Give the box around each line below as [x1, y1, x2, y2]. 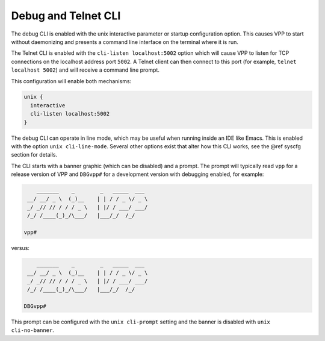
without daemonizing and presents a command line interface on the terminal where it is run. [11, 38, 239, 45]
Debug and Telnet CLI [11, 9, 121, 22]
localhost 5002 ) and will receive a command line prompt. [11, 66, 159, 74]
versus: [11, 245, 30, 252]
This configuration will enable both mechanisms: [11, 77, 132, 84]
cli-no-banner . [11, 327, 54, 334]
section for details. [11, 151, 57, 158]
